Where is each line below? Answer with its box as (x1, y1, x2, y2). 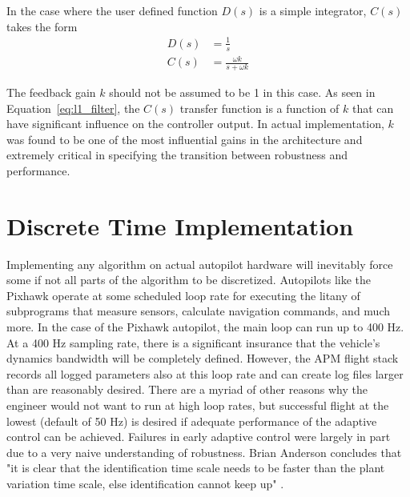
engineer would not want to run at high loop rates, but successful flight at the (6, 396, 389, 413)
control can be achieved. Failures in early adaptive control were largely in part (6, 428, 391, 445)
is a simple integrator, (259, 2, 367, 18)
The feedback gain (6, 83, 96, 100)
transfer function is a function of (179, 99, 340, 116)
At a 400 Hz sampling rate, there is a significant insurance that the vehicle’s (6, 334, 380, 351)
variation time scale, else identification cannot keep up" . (6, 475, 284, 491)
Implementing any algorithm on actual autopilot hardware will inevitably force (6, 255, 393, 272)
